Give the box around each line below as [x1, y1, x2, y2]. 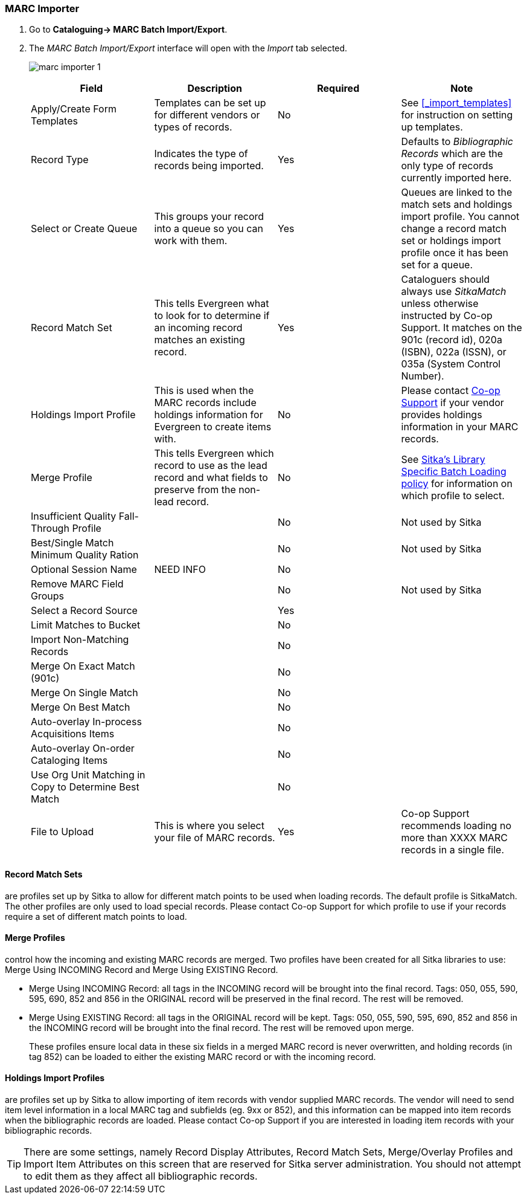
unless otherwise [401, 297, 479, 310]
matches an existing [154, 334, 245, 346]
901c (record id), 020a [401, 334, 502, 346]
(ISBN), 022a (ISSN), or [401, 346, 506, 358]
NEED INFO [154, 563, 206, 576]
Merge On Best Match [31, 701, 130, 714]
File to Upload [31, 826, 94, 838]
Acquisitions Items [31, 728, 115, 740]
